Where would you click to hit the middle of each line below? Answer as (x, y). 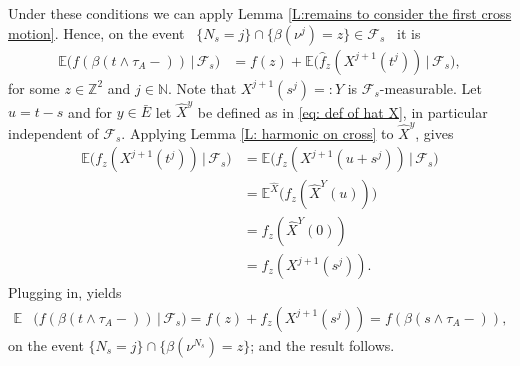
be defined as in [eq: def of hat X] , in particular (342, 111)
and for (90, 111)
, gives (434, 132)
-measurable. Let (431, 87)
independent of (53, 132)
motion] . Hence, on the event (96, 32)
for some (34, 87)
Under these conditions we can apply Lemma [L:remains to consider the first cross (260, 13)
